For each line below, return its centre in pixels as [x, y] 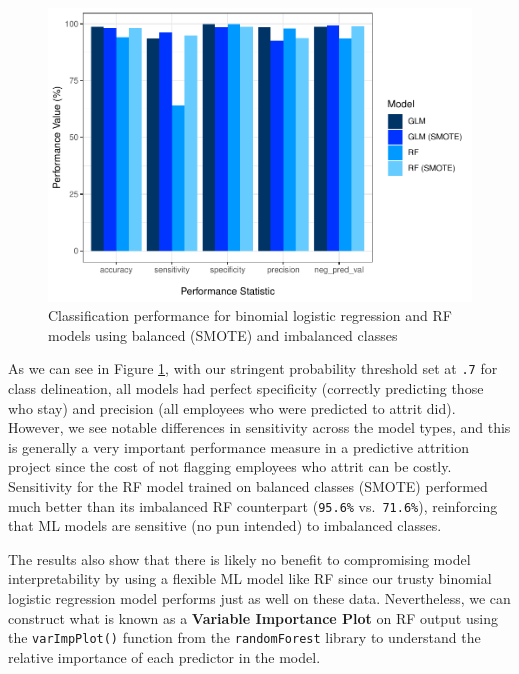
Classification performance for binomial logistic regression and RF [250, 315]
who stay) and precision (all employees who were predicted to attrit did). [232, 407]
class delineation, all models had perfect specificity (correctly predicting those [246, 387]
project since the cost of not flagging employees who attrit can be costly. [230, 466]
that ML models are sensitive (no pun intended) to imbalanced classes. [225, 525]
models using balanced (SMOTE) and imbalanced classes [223, 334]
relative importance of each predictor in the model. [164, 656]
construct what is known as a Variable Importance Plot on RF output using [253, 617]
